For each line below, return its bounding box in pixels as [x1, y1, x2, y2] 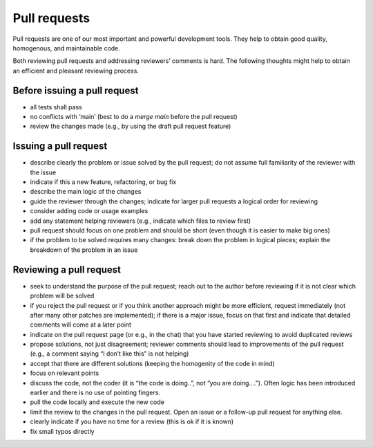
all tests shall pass [30, 102, 82, 111]
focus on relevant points [30, 369, 99, 377]
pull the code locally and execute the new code [30, 398, 165, 406]
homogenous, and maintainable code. [12, 44, 121, 52]
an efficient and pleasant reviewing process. [12, 66, 140, 75]
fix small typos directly [30, 427, 95, 435]
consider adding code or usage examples [30, 207, 149, 215]
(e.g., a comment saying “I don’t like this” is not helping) [30, 349, 189, 358]
